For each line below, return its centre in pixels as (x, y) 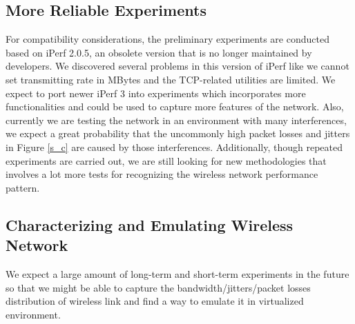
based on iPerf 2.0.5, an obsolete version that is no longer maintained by (159, 52)
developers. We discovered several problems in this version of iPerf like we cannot (177, 66)
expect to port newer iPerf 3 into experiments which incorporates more (156, 93)
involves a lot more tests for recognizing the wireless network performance (162, 174)
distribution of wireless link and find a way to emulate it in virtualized (155, 301)
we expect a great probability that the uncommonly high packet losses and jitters (178, 133)
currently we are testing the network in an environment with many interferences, (176, 120)
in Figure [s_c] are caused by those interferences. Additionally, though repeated (174, 146)
